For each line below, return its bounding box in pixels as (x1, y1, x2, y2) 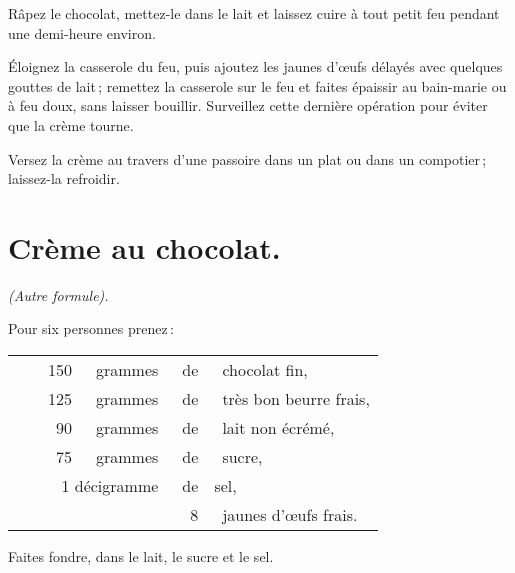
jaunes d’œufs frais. (222, 503, 358, 527)
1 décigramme (61, 474, 159, 498)
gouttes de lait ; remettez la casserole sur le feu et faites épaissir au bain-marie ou (8, 75, 507, 96)
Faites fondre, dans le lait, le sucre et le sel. (8, 546, 274, 567)
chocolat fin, (222, 358, 308, 382)
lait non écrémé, (222, 416, 335, 440)
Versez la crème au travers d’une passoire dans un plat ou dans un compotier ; (8, 148, 487, 169)
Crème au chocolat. (8, 226, 281, 267)
